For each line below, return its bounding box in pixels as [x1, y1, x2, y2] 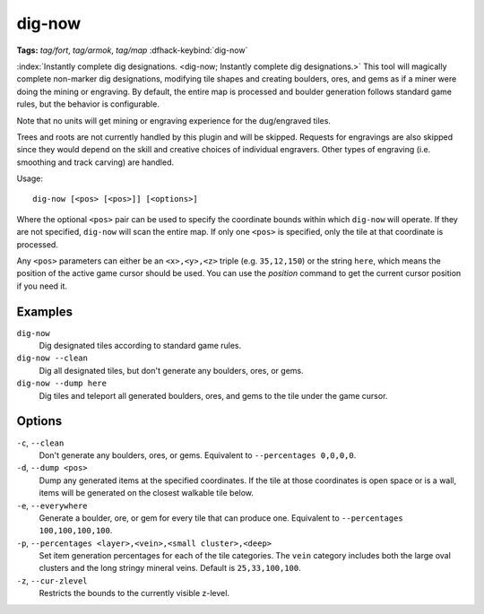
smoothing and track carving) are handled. [16, 157, 175, 168]
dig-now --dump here [16, 378, 108, 389]
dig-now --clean [16, 353, 89, 363]
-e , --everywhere [16, 500, 88, 511]
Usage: [16, 173, 44, 184]
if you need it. [16, 281, 67, 291]
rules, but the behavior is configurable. [16, 99, 160, 109]
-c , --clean [16, 437, 65, 448]
